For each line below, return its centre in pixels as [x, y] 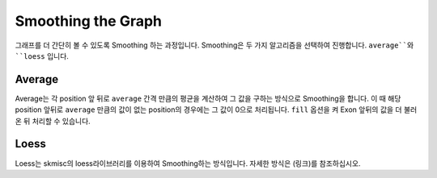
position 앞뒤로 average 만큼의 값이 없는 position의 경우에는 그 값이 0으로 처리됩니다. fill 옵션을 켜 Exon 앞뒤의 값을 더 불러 [216, 110]
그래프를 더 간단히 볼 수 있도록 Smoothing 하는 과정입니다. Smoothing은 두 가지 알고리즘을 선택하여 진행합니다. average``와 [214, 45]
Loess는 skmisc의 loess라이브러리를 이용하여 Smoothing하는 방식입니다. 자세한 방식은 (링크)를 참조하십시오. [188, 163]
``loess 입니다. [42, 56]
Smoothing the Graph [88, 21]
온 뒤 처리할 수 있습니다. [53, 121]
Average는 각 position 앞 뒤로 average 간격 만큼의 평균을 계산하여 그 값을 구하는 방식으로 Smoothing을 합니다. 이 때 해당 [208, 98]
